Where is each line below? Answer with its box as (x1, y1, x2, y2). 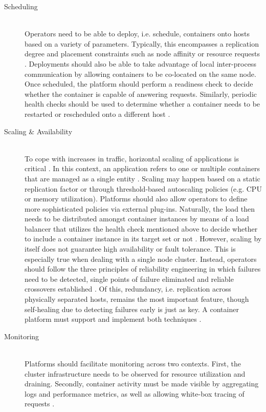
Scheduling (4, 1, 38, 11)
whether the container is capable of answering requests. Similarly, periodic (25, 88, 257, 99)
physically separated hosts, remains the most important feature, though (25, 294, 249, 304)
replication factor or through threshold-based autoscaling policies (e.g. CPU (25, 183, 262, 194)
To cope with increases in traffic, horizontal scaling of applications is (25, 153, 239, 163)
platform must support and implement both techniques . (25, 314, 202, 324)
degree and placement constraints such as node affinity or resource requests (25, 48, 260, 59)
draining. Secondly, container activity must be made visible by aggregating (25, 378, 259, 389)
